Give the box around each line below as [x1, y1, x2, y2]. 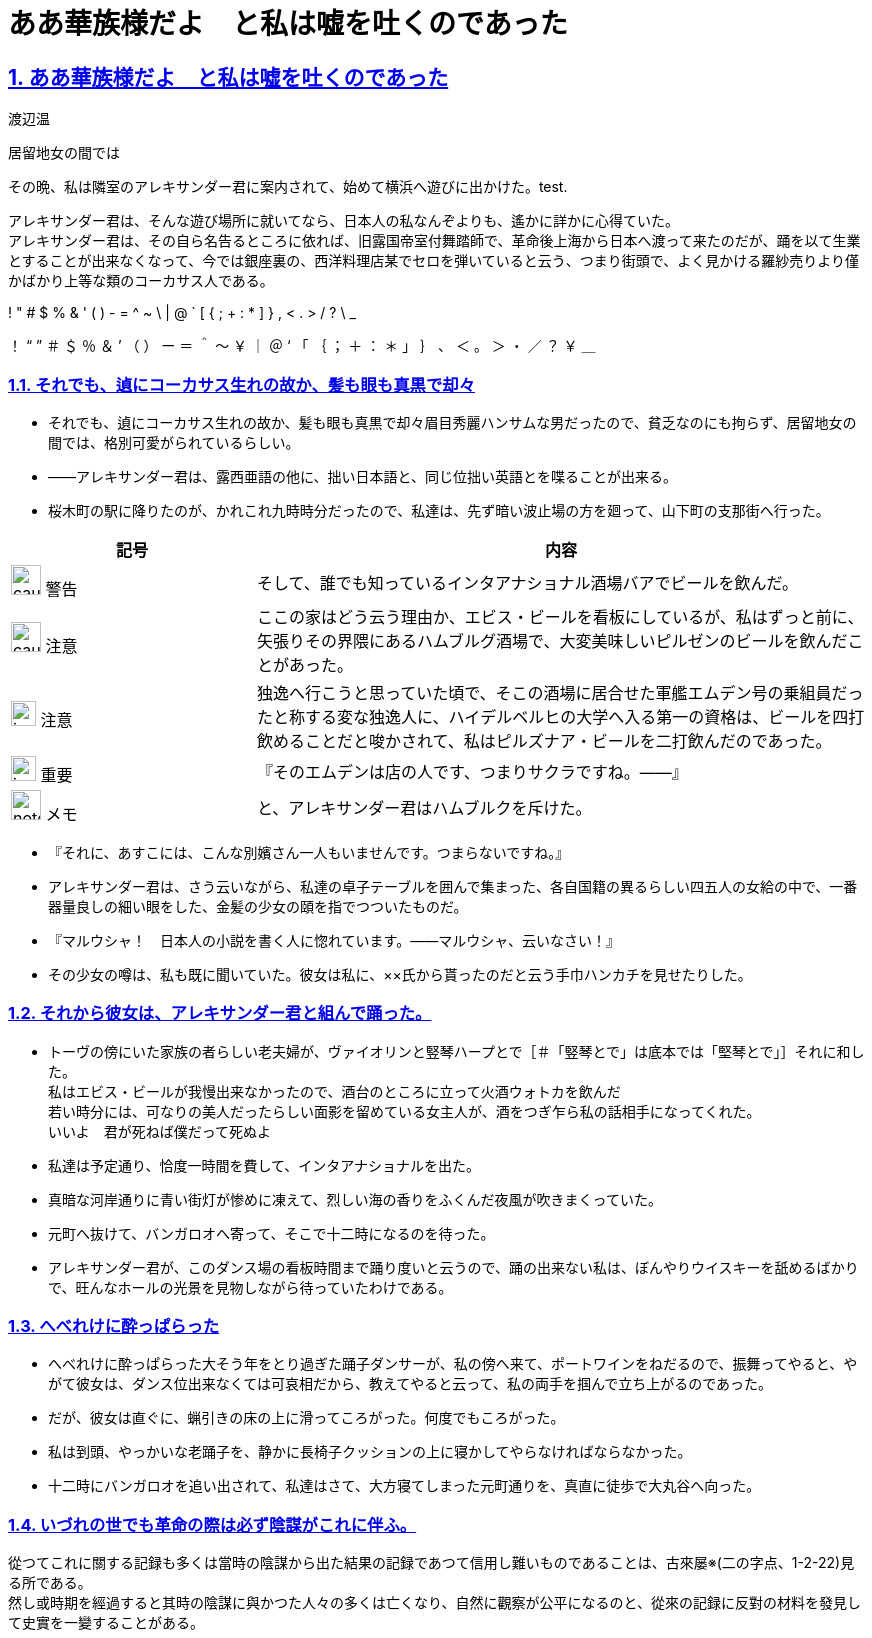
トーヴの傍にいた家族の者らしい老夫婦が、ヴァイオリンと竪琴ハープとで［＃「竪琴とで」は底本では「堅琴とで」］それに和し [48, 1042, 865, 1060]
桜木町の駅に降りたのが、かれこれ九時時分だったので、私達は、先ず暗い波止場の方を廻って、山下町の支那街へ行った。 [48, 501, 830, 519]
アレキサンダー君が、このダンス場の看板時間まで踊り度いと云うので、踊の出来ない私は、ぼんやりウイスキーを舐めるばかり [48, 1258, 859, 1276]
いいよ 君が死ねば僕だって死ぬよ [48, 1122, 272, 1140]
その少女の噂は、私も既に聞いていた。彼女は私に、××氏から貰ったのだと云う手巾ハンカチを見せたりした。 [48, 965, 752, 983]
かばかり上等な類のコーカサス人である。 [8, 272, 274, 290]
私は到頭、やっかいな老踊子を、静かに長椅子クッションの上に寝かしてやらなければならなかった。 [48, 1443, 692, 1461]
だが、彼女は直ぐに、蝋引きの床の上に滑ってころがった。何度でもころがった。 [48, 1409, 565, 1427]
